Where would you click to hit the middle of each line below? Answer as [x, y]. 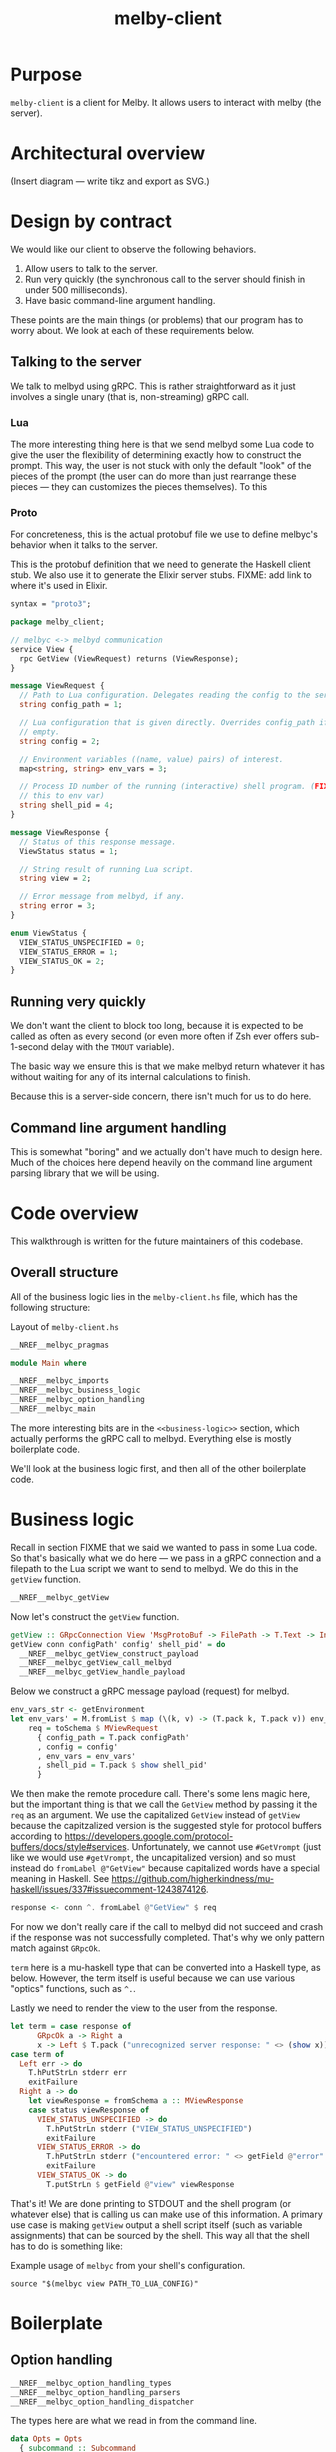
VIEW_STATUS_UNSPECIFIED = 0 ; [82, 942]
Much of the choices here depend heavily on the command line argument [161, 1162]
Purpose [46, 74]
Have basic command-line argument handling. [120, 300]
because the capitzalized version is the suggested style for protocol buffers [166, 1826]
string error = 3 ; [58, 906]
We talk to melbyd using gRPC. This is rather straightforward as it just [153, 386]
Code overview [74, 1213]
